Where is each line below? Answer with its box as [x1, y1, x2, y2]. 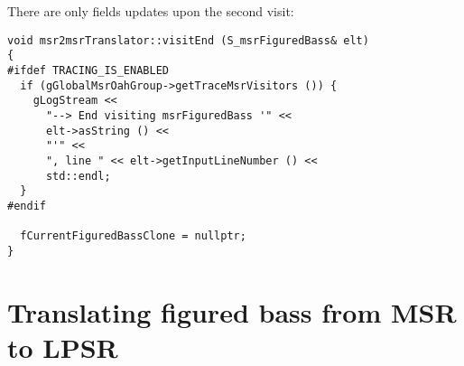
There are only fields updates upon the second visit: [7, 2, 294, 20]
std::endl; [45, 169, 111, 183]
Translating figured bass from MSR [7, 293, 457, 330]
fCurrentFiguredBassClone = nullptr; [20, 230, 246, 243]
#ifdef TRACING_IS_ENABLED [7, 63, 169, 77]
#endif [7, 199, 46, 212]
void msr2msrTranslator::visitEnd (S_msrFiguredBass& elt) [7, 33, 369, 47]
